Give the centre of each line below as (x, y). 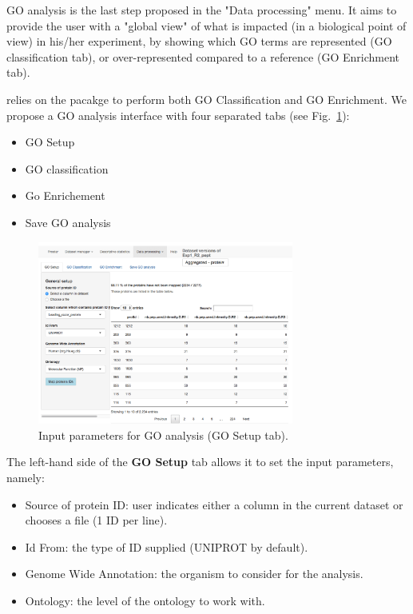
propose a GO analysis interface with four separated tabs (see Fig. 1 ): (178, 115)
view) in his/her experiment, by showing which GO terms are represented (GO (199, 41)
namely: (26, 477)
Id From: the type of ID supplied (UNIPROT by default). (167, 546)
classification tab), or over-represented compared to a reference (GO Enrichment (203, 56)
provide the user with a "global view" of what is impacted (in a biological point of (206, 25)
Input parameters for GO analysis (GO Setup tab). (163, 435)
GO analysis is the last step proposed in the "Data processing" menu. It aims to (202, 10)
